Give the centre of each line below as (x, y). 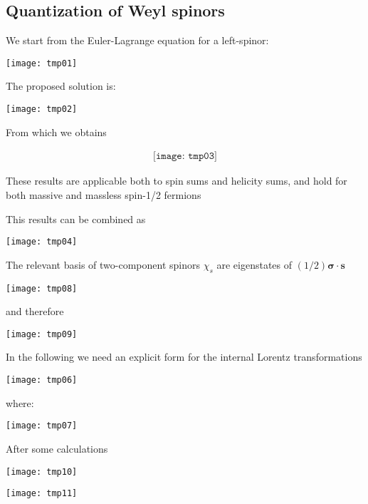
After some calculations (57, 448)
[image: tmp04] (42, 242)
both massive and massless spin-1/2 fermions (104, 194)
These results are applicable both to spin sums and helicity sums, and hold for (177, 181)
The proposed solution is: (61, 86)
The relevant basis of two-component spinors (103, 264)
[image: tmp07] (42, 426)
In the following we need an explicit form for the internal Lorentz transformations (184, 357)
